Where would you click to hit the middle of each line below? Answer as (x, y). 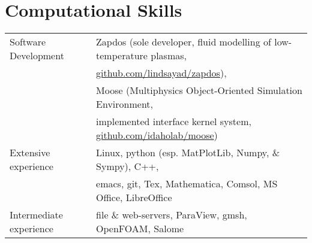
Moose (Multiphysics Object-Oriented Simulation (199, 90)
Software (28, 42)
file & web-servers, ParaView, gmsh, (172, 215)
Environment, (125, 104)
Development (37, 56)
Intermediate (36, 215)
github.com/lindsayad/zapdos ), (161, 73)
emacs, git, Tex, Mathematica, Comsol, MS (187, 184)
